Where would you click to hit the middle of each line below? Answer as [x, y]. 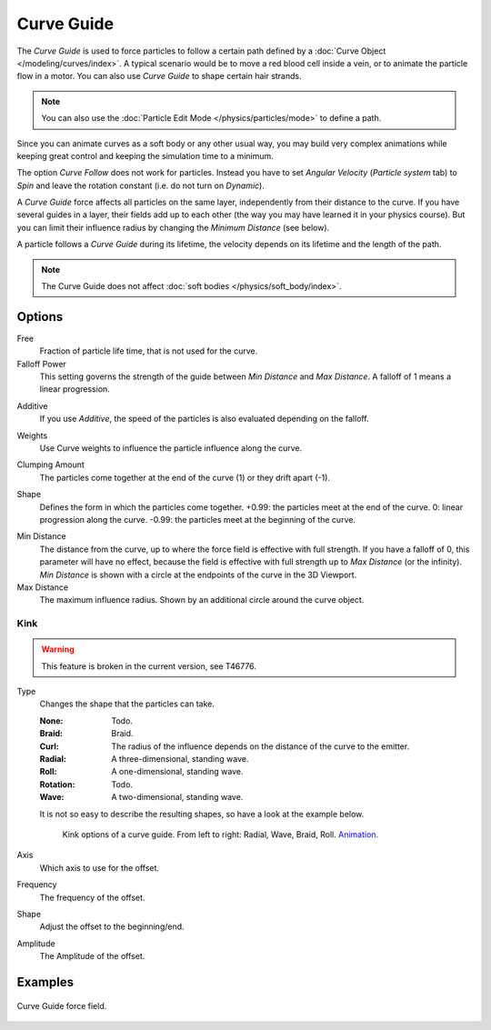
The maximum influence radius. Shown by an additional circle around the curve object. [202, 600]
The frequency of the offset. [92, 897]
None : [51, 720]
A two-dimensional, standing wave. [177, 797]
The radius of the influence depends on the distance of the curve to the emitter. [261, 746]
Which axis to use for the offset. [99, 867]
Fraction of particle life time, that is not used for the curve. [149, 351]
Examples [45, 982]
